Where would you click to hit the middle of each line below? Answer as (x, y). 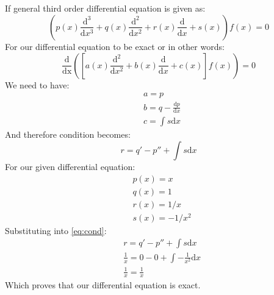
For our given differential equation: (70, 166)
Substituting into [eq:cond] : (56, 230)
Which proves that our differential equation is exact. (103, 285)
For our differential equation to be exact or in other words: (115, 46)
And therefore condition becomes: (68, 134)
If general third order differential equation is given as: (105, 8)
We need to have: (37, 84)
